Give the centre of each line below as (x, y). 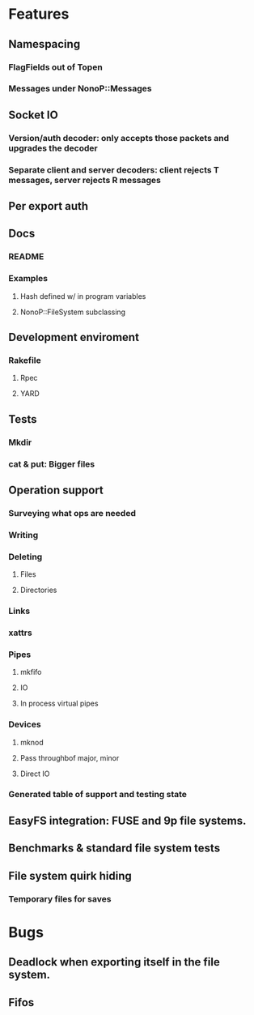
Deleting (25, 557)
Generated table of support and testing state (98, 795)
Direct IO (35, 774)
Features (39, 14)
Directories (38, 590)
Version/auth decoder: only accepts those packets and (119, 138)
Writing (23, 535)
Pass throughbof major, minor (70, 757)
